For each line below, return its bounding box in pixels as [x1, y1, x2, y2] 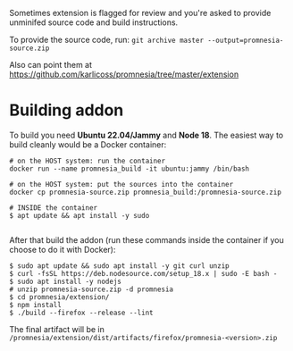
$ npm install [9, 300, 63, 309]
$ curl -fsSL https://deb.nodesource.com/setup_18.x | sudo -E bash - [9, 269, 278, 278]
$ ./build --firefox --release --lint [9, 308, 154, 317]
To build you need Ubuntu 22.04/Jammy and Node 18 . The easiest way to [9, 130, 284, 140]
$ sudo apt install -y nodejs [9, 277, 122, 286]
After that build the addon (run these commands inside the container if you [9, 234, 284, 245]
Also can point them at [9, 60, 92, 70]
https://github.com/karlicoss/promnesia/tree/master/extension [9, 69, 239, 79]
